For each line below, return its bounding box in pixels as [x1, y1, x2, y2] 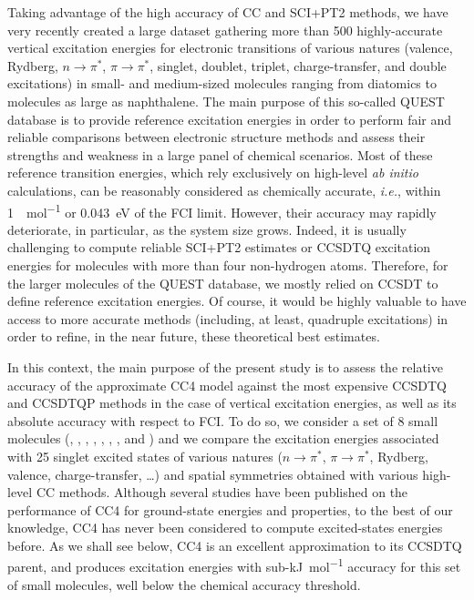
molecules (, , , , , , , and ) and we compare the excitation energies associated [7, 429, 439, 448]
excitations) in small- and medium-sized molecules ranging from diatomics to [7, 74, 437, 93]
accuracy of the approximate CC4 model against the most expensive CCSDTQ [7, 375, 447, 394]
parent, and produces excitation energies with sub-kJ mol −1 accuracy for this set [7, 554, 461, 576]
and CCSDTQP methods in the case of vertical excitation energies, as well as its [7, 393, 457, 412]
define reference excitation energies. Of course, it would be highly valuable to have [7, 291, 467, 310]
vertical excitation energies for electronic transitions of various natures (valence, [7, 38, 453, 57]
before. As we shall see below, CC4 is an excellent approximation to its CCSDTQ [7, 535, 462, 554]
